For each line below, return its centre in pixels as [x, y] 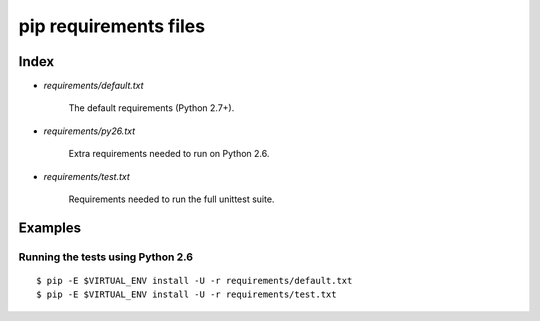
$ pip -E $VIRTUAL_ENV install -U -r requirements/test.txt [186, 294]
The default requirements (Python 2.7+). [151, 108]
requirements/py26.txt [89, 131]
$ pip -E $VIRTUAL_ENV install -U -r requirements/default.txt [194, 280]
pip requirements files [111, 26]
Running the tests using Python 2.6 [106, 257]
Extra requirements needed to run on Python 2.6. [169, 154]
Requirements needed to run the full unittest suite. [171, 199]
